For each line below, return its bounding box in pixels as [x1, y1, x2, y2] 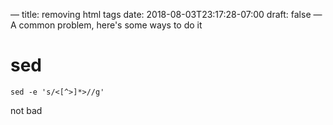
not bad [10, 104, 43, 116]
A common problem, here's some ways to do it [10, 19, 203, 31]
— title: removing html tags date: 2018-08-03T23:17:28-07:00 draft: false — [10, 9, 323, 20]
